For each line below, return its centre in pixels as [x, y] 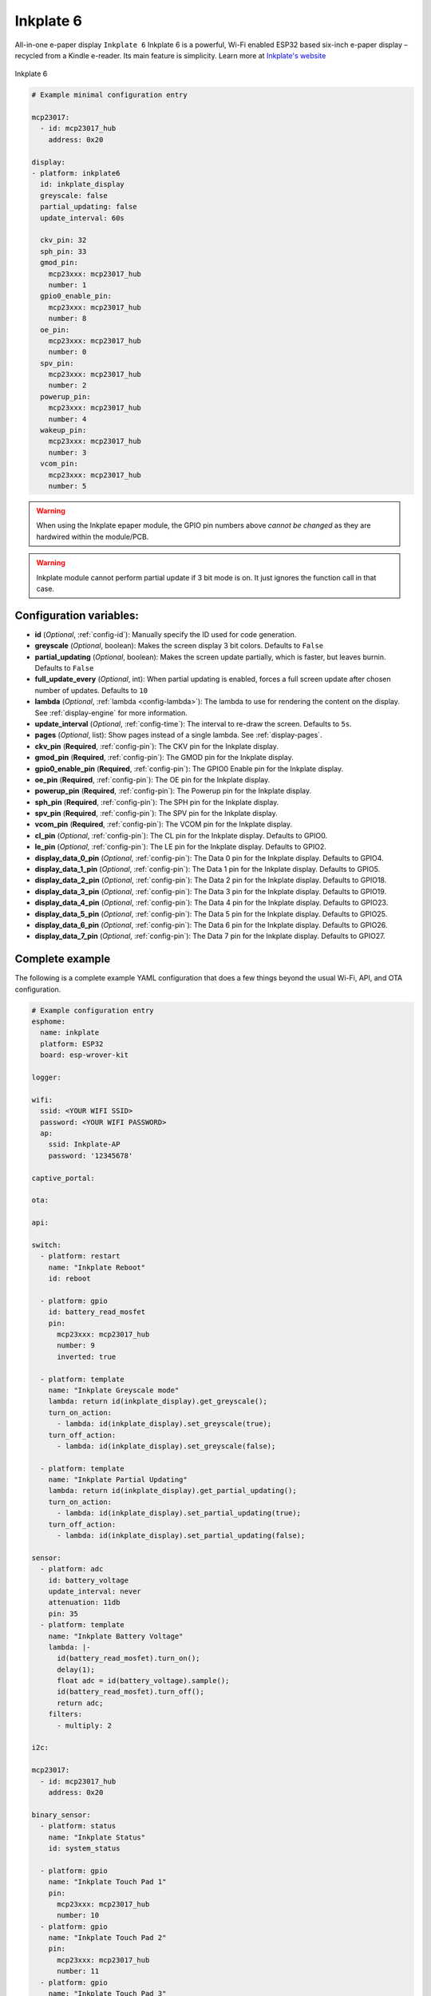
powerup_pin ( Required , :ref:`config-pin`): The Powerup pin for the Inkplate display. [173, 791]
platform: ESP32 [72, 1044]
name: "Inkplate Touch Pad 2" [107, 1938]
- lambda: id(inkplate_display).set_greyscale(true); [164, 1424]
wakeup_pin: [63, 430]
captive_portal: [63, 1178]
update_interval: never [95, 1591]
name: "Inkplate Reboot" [97, 1267]
